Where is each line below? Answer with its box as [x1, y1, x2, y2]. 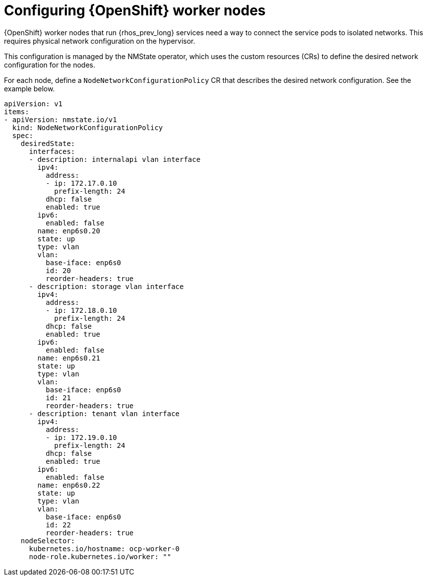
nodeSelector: [20, 536, 75, 545]
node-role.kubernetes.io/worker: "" [29, 552, 172, 561]
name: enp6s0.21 [37, 354, 100, 362]
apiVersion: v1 [4, 99, 63, 108]
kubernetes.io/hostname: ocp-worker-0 [29, 544, 180, 553]
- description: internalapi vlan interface [29, 155, 201, 163]
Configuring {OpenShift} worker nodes [4, 2, 266, 19]
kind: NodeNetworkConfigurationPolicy [12, 123, 163, 132]
